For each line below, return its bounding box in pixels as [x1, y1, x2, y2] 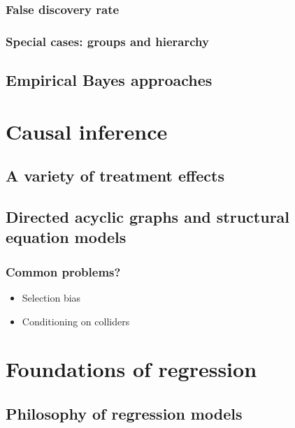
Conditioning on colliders [22, 313, 130, 328]
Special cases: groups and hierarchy [6, 32, 209, 50]
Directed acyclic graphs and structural [6, 206, 290, 228]
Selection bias [22, 290, 81, 305]
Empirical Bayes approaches [6, 69, 213, 91]
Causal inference [6, 117, 168, 145]
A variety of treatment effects [6, 165, 224, 186]
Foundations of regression [6, 355, 257, 383]
